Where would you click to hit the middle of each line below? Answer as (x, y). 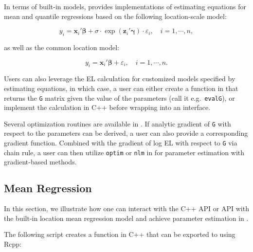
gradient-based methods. (40, 162)
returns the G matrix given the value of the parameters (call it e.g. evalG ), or (119, 98)
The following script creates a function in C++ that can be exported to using (120, 234)
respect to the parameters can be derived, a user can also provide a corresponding (126, 133)
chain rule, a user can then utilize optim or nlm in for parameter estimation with (124, 152)
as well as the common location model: (62, 47)
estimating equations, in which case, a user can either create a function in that (121, 88)
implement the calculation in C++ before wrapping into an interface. (107, 107)
